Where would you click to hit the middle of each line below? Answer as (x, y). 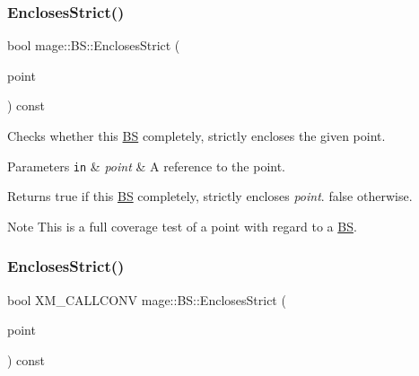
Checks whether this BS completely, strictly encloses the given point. (196, 136)
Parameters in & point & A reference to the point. (147, 166)
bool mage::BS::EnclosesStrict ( (94, 45)
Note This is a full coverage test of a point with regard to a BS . (182, 226)
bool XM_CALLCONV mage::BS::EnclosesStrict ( (147, 299)
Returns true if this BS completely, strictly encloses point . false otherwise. (210, 196)
